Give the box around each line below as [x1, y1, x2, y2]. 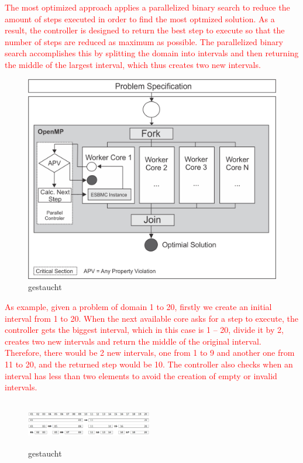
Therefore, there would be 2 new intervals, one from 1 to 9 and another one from [5, 346, 295, 359]
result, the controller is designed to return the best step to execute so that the [5, 24, 285, 36]
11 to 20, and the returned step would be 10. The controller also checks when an [5, 358, 293, 370]
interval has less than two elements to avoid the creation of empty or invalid [5, 369, 277, 382]
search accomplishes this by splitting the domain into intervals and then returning [5, 47, 299, 59]
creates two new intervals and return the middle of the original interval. [5, 335, 261, 347]
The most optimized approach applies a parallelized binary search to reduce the [5, 1, 290, 13]
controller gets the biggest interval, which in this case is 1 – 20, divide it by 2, [5, 324, 284, 336]
